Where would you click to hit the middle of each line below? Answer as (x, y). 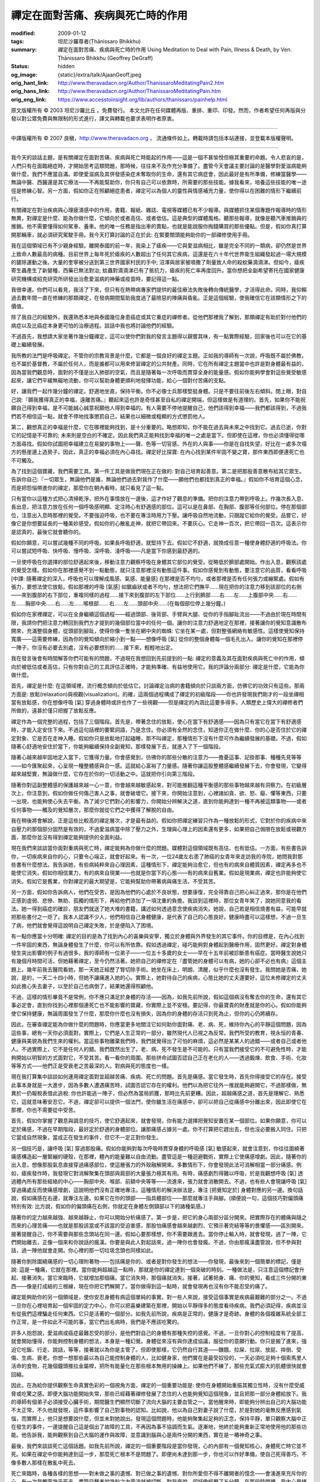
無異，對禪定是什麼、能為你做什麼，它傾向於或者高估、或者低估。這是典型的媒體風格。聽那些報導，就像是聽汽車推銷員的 (159, 218)
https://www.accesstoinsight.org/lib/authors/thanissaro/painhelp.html (143, 99)
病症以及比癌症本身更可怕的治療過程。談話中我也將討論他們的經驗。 (94, 325)
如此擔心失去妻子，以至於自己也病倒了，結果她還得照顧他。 (84, 986)
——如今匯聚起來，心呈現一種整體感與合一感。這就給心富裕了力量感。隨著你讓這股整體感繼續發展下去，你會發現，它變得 (159, 765)
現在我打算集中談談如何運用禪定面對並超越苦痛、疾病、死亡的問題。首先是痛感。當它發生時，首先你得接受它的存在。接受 (159, 1077)
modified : (23, 33)
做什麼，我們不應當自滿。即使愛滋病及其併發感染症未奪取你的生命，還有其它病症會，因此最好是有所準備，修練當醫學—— (159, 174)
